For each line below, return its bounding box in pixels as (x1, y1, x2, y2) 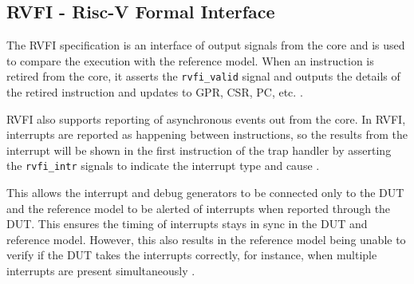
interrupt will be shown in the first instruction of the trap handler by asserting (6, 141, 392, 158)
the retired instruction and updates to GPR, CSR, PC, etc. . (6, 84, 303, 101)
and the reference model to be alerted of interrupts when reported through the (6, 199, 391, 216)
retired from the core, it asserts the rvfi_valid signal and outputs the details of (6, 68, 400, 85)
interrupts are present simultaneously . (6, 262, 195, 279)
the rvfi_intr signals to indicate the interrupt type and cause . (6, 157, 320, 174)
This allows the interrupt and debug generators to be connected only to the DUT (6, 184, 404, 201)
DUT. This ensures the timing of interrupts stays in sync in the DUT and (6, 215, 368, 232)
